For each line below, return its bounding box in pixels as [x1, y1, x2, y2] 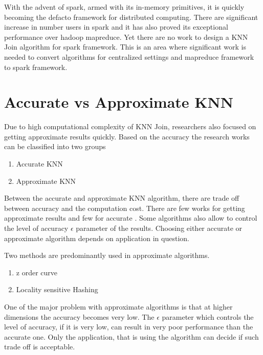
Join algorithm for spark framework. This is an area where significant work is [4, 41, 247, 52]
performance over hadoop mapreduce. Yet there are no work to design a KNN [4, 31, 248, 42]
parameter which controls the [162, 311, 254, 322]
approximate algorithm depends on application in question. [4, 232, 189, 243]
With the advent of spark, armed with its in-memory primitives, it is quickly [4, 2, 245, 12]
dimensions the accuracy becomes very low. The [4, 311, 155, 322]
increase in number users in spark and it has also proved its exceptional [4, 21, 228, 32]
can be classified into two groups [4, 141, 106, 152]
